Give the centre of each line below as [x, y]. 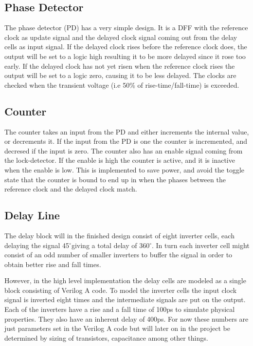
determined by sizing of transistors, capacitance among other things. [106, 337]
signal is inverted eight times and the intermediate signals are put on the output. [125, 299]
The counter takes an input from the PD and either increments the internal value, [127, 131]
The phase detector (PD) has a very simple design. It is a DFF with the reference [126, 28]
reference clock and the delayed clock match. [71, 189]
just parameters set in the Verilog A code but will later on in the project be [117, 328]
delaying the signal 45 [37, 245]
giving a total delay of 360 [110, 245]
